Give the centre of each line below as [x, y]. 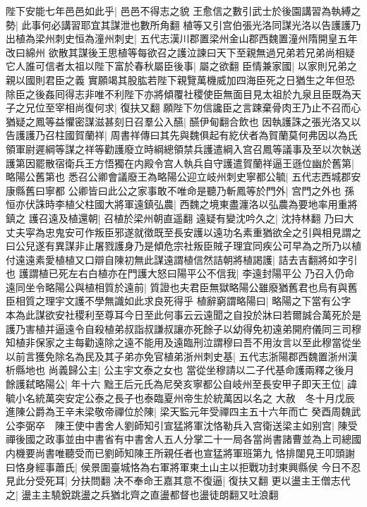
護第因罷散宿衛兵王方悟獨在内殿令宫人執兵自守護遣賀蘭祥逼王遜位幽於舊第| [180, 163]
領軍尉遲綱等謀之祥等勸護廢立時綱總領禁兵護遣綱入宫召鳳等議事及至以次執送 [183, 148]
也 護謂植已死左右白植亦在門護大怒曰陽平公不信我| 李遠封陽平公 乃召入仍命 [180, 273]
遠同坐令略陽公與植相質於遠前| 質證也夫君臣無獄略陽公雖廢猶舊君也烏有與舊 [182, 287]
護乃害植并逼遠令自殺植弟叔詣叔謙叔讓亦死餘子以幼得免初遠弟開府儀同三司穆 [183, 328]
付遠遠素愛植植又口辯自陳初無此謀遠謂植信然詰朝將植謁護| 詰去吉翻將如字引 [182, 259]
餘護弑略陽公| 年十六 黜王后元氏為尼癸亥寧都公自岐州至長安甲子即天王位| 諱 [181, 384]
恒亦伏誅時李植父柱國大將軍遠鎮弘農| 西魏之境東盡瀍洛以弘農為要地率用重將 [182, 204]
